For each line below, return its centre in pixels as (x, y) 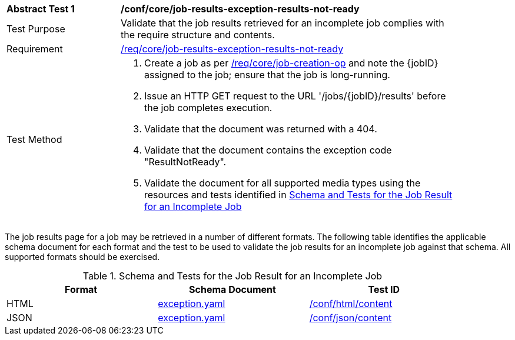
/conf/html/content (351, 304)
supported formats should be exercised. (82, 257)
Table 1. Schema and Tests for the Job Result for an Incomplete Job (232, 276)
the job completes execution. (208, 108)
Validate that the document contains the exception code (268, 150)
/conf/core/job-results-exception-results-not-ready (240, 9)
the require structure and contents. (198, 35)
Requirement (35, 49)
